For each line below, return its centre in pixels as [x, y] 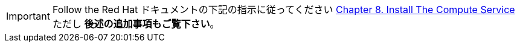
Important [28, 16]
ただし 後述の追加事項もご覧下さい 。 [136, 24]
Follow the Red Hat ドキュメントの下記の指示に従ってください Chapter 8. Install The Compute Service [284, 10]
